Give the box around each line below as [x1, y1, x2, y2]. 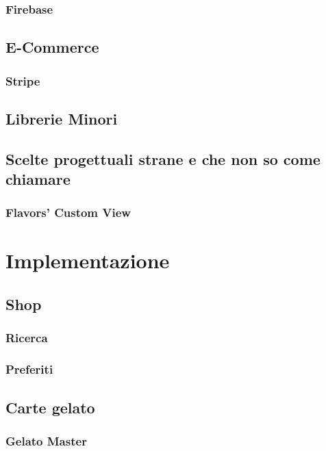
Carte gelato [5, 396, 95, 417]
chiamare [5, 168, 71, 190]
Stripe [5, 72, 40, 89]
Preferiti [5, 361, 53, 378]
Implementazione [5, 246, 170, 274]
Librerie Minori [5, 107, 118, 129]
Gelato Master [5, 432, 87, 449]
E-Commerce [5, 36, 99, 57]
